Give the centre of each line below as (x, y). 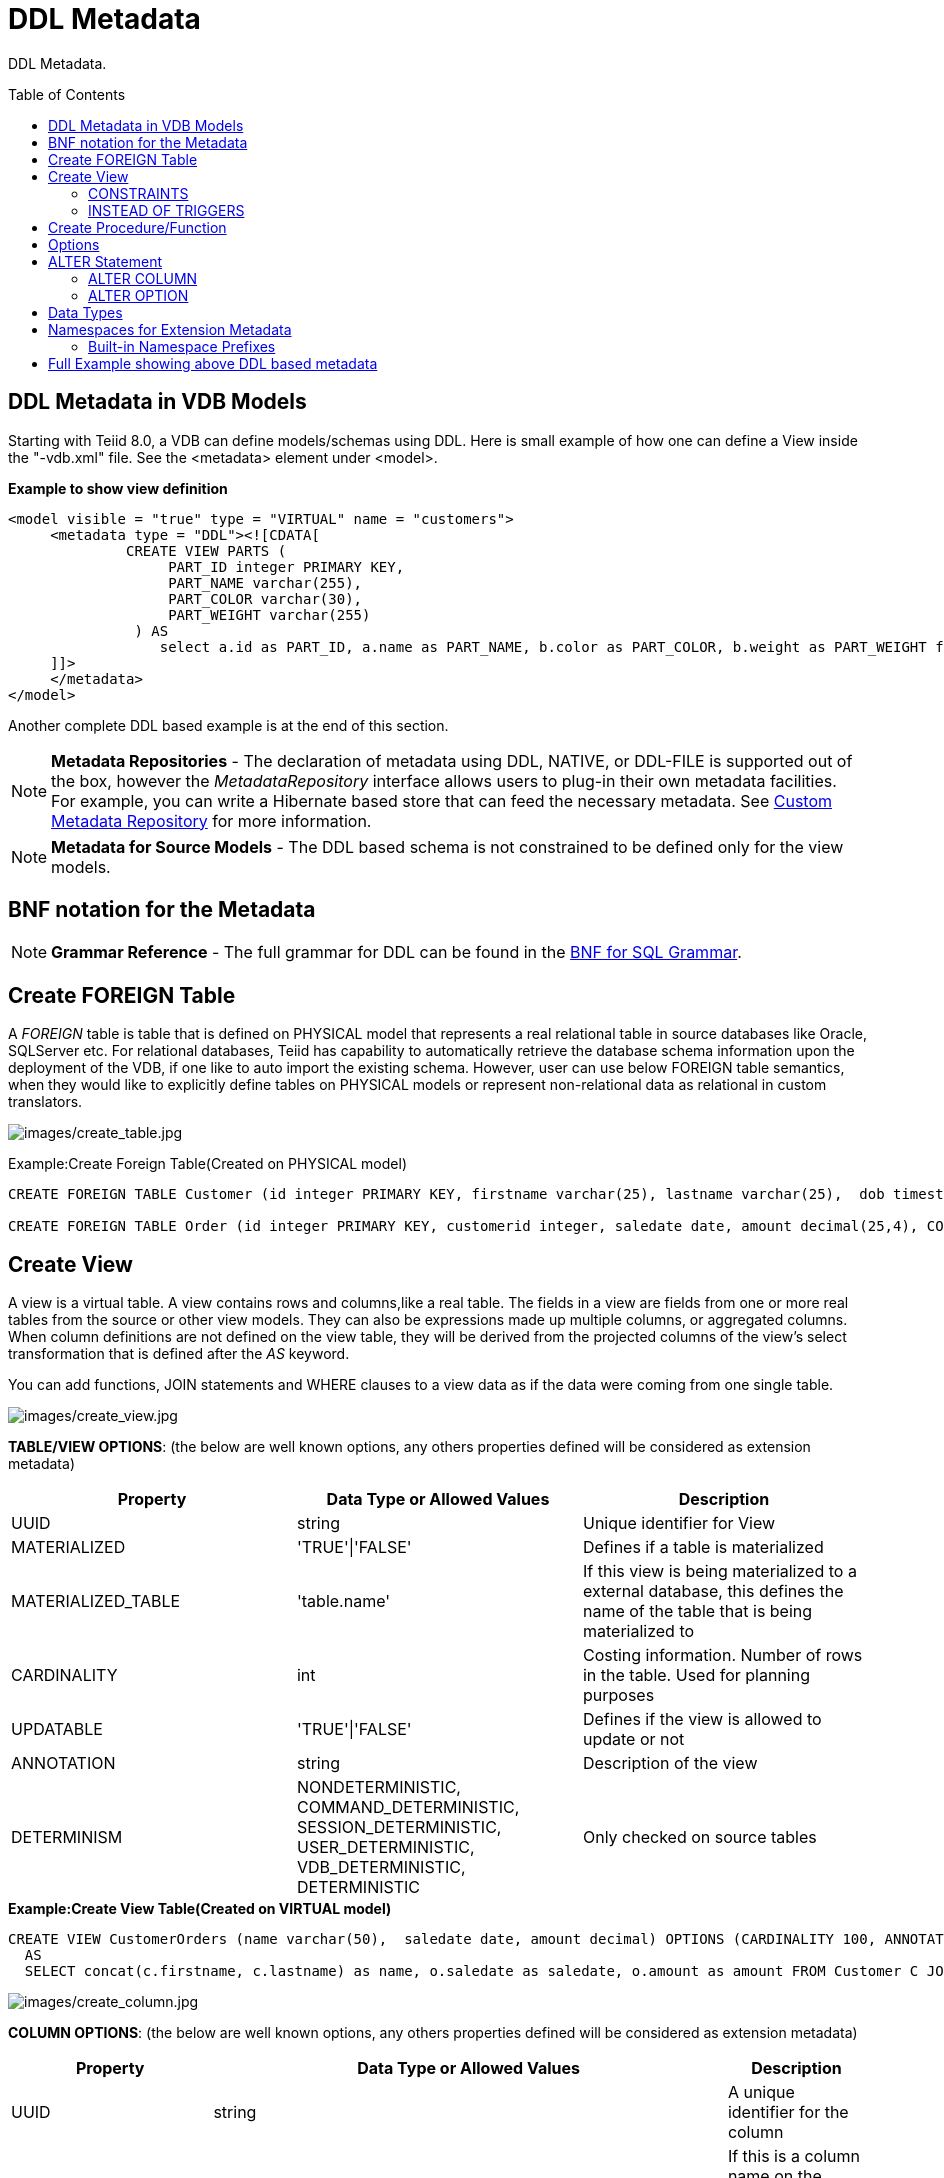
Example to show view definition (118, 488)
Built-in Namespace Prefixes (182, 346)
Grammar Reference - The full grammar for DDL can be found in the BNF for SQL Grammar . (396, 952)
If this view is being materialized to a (719, 1571)
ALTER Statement (105, 261)
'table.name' (343, 1601)
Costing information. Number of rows (722, 1655)
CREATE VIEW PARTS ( (206, 550)
